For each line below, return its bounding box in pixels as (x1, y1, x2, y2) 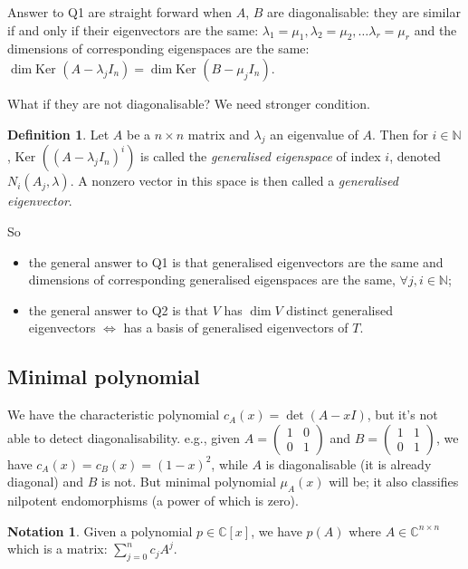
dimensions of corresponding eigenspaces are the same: (7, 39, 310, 58)
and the (414, 20, 457, 39)
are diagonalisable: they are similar (267, 3, 461, 21)
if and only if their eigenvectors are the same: (7, 20, 259, 39)
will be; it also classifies (329, 472, 459, 491)
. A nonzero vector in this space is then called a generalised (70, 171, 398, 190)
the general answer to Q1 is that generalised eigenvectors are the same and (28, 252, 444, 271)
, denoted (389, 147, 441, 166)
